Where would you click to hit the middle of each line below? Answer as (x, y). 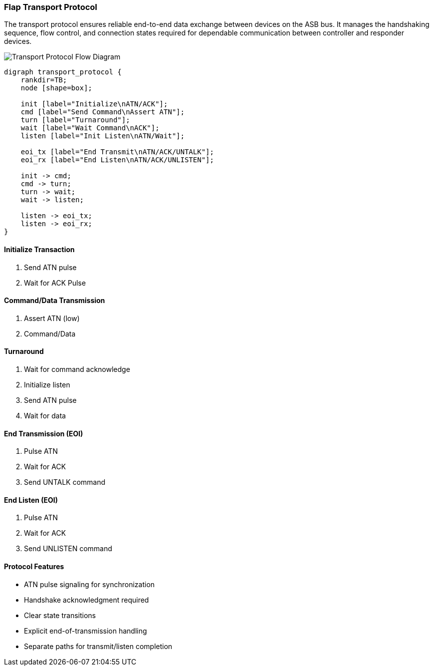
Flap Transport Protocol (51, 7)
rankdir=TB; (44, 80)
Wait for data (45, 416)
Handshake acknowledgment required (86, 600)
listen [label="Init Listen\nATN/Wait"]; (103, 136)
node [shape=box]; (57, 88)
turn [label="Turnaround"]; (75, 120)
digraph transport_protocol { (63, 72)
